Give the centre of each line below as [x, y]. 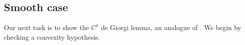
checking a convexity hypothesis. [52, 37]
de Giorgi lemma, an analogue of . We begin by [171, 27]
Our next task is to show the [46, 27]
